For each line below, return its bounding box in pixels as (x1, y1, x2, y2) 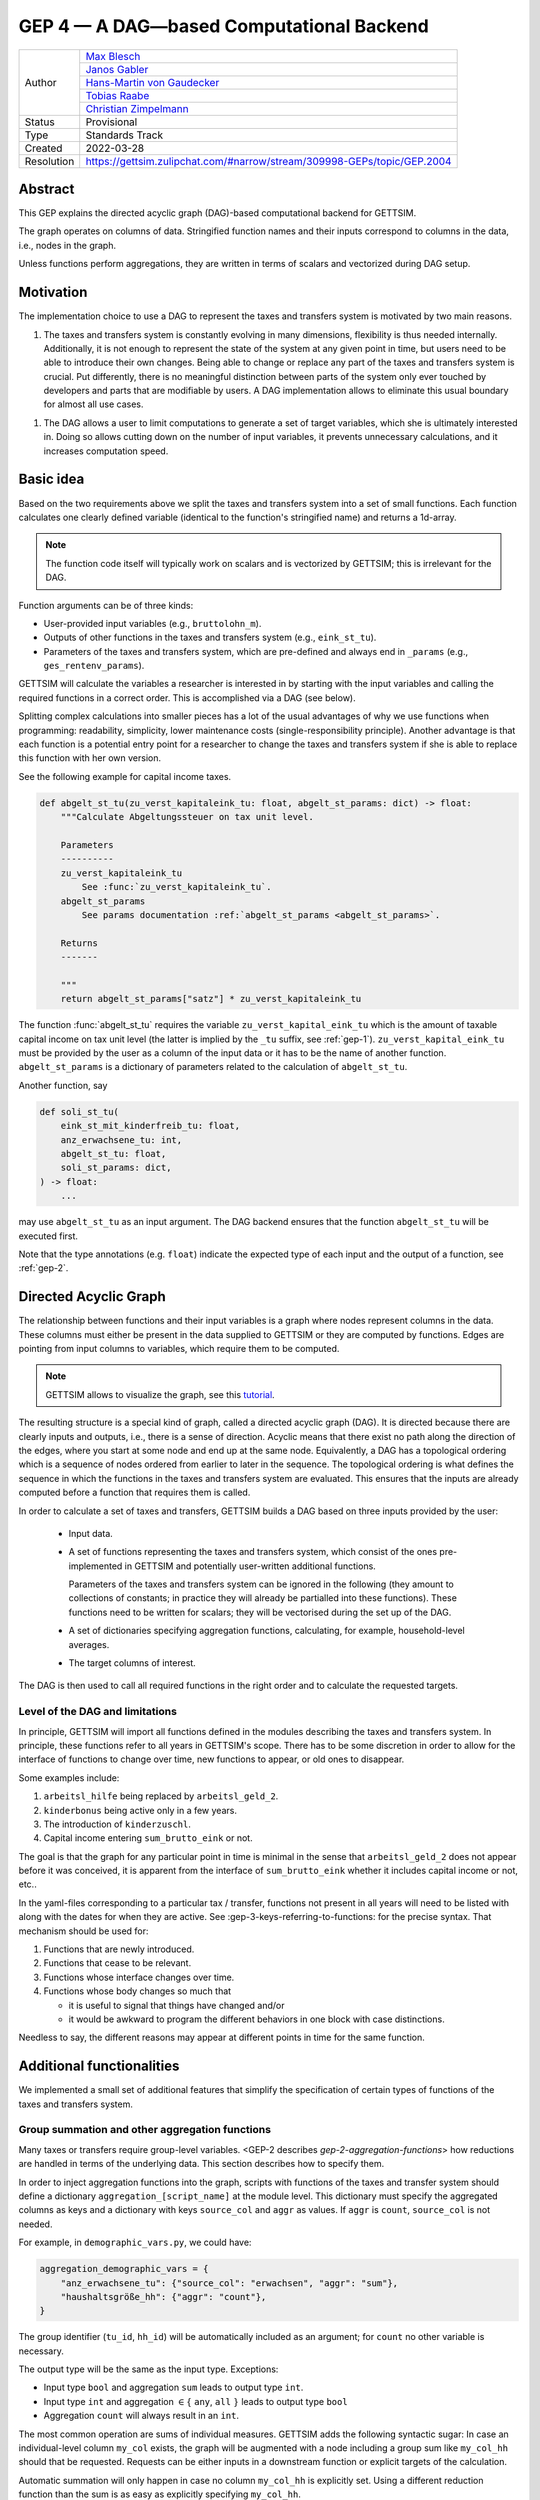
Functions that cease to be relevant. (43, 1957, 192, 1969)
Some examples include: (18, 1771, 120, 1784)
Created (24, 141, 63, 155)
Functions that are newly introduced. (43, 1943, 195, 1955)
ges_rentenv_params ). (43, 660, 145, 672)
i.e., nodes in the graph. (18, 239, 117, 251)
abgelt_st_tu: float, (60, 1148, 167, 1159)
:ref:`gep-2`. (18, 1262, 69, 1274)
